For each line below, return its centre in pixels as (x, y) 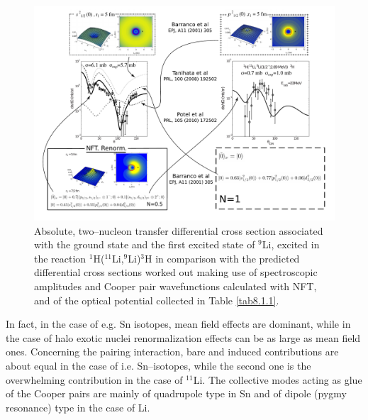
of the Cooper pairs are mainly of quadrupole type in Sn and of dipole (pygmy (176, 393)
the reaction (60, 258)
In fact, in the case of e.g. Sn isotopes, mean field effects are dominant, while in (178, 324)
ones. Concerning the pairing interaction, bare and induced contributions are (172, 352)
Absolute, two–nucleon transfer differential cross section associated (179, 230)
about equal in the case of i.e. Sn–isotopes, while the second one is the (158, 366)
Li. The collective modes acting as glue (278, 379)
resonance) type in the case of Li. (78, 407)
